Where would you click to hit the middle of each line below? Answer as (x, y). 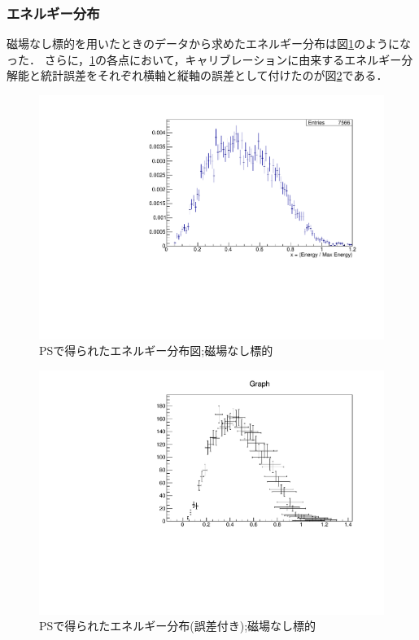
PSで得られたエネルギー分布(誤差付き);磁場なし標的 (178, 626)
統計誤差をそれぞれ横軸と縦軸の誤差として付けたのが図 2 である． (214, 75)
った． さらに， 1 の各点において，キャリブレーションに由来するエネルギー (204, 59)
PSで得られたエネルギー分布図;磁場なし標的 (156, 351)
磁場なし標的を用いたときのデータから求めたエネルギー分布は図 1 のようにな (209, 44)
